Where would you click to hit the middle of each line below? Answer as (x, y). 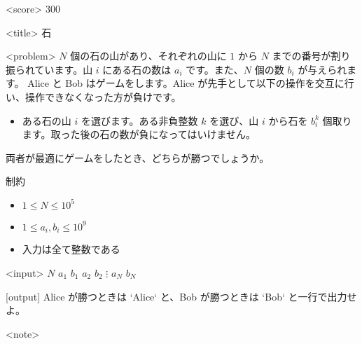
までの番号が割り (311, 56)
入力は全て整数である (71, 249)
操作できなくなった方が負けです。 (103, 96)
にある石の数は (137, 69)
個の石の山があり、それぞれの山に (148, 56)
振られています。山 (49, 69)
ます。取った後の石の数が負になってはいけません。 (139, 134)
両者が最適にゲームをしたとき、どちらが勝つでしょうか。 (138, 157)
